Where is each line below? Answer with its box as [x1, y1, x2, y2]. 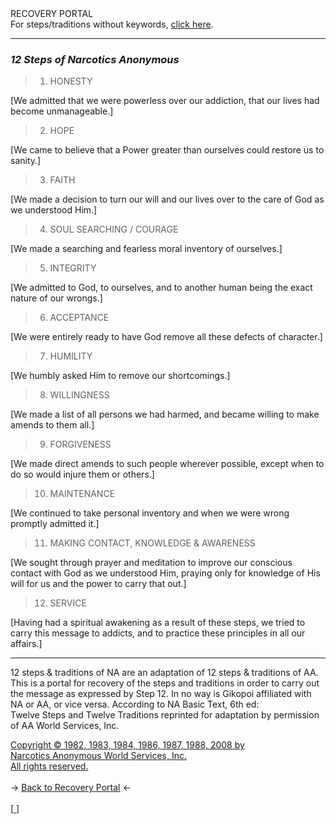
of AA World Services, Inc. [10, 720, 120, 732]
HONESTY [49, 75, 93, 87]
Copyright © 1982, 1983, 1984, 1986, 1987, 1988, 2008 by [10, 739, 245, 751]
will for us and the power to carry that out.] [10, 578, 187, 590]
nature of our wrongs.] [10, 292, 103, 304]
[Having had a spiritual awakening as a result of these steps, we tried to [10, 617, 306, 629]
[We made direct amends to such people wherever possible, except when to [10, 458, 325, 470]
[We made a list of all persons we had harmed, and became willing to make [10, 408, 320, 421]
